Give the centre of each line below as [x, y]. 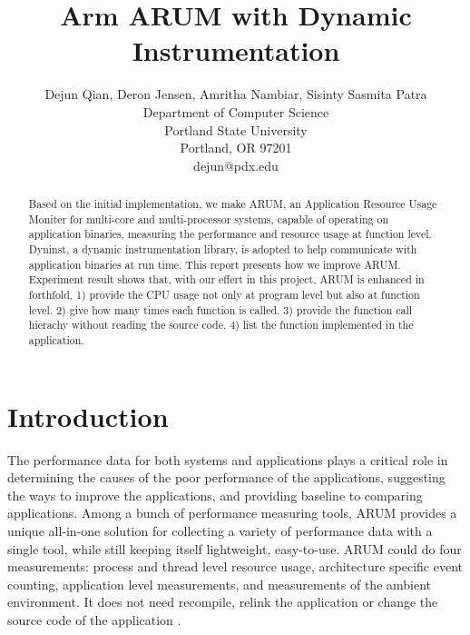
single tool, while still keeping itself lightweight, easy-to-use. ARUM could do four [235, 548]
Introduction [88, 416]
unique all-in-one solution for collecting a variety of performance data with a [220, 530]
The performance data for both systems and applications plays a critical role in [228, 459]
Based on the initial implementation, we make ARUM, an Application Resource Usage [233, 204]
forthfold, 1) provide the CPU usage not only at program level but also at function [224, 295]
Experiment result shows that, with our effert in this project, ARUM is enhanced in [226, 279]
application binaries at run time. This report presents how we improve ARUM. [215, 264]
